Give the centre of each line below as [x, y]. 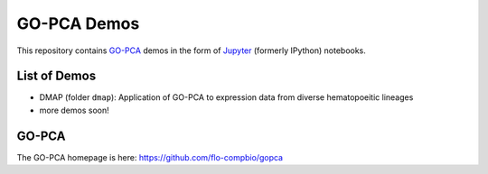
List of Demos [56, 76]
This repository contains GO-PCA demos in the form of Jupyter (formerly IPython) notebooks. [191, 50]
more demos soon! [74, 110]
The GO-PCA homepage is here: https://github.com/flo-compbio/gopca [150, 157]
